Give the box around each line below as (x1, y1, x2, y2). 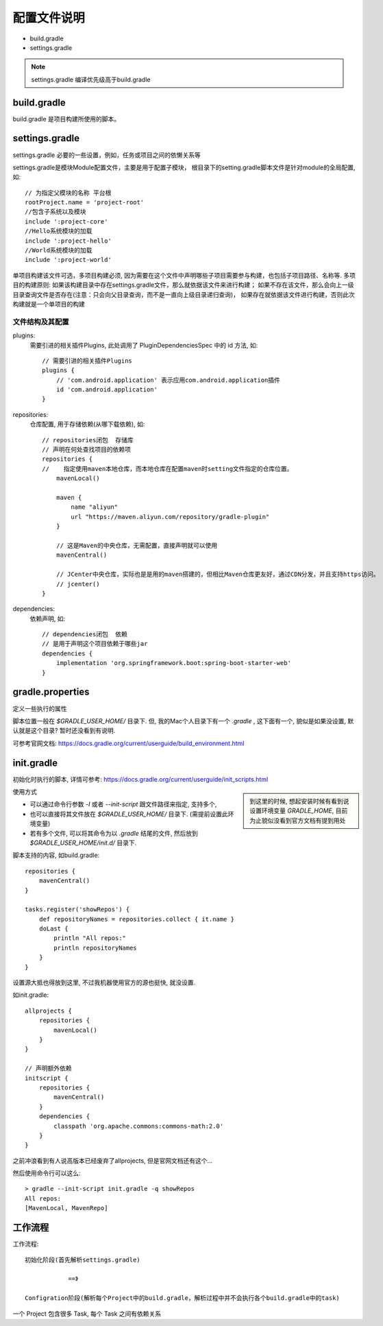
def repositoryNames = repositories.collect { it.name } (38, 915, 234, 923)
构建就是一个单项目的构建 (12, 300, 85, 308)
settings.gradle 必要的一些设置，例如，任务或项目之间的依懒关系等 (12, 151, 201, 159)
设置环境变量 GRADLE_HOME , (249, 806, 334, 815)
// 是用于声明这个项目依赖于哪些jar (42, 640, 148, 648)
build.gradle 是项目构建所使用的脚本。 (12, 114, 121, 123)
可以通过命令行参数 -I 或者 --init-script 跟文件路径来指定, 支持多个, (29, 800, 217, 808)
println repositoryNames (53, 943, 137, 952)
